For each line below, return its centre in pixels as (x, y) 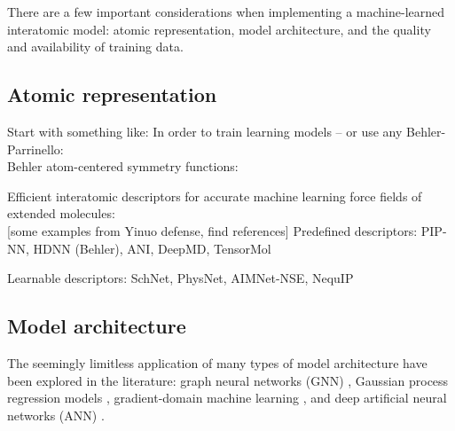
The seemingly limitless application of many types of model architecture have (217, 362)
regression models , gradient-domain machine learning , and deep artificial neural (227, 398)
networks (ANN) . (56, 415)
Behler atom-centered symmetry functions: (123, 166)
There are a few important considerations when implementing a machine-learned (226, 12)
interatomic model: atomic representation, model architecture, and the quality (219, 29)
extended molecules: (61, 213)
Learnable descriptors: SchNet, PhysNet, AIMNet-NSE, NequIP (180, 278)
